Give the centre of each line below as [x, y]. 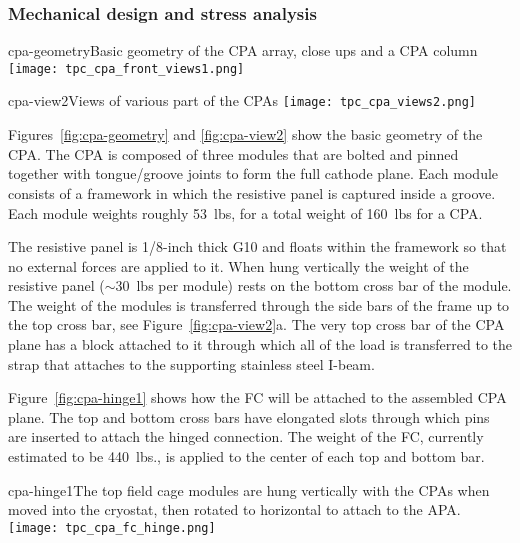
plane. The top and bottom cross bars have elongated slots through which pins [249, 416]
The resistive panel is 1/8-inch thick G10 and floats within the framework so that [257, 246]
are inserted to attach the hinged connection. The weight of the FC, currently [246, 436]
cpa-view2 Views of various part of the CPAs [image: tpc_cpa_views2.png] [242, 100]
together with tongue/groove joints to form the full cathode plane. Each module [253, 173]
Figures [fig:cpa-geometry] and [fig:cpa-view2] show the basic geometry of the [245, 134]
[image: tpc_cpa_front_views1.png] [126, 68]
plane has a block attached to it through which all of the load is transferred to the [260, 344]
